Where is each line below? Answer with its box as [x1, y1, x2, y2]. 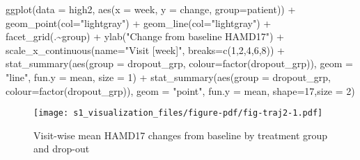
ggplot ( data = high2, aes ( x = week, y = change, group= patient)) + [6, 2, 296, 16]
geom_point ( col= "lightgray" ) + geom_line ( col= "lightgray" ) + [6, 15, 272, 30]
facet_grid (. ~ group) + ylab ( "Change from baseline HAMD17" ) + [6, 29, 284, 44]
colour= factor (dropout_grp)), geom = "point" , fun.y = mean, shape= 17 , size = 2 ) [6, 83, 355, 98]
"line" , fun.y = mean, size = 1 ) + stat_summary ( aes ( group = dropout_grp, [6, 69, 331, 84]
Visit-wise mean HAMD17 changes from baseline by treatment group [33, 127, 328, 142]
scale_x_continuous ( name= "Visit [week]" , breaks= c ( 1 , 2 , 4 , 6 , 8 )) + [6, 42, 285, 57]
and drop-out [33, 141, 90, 156]
